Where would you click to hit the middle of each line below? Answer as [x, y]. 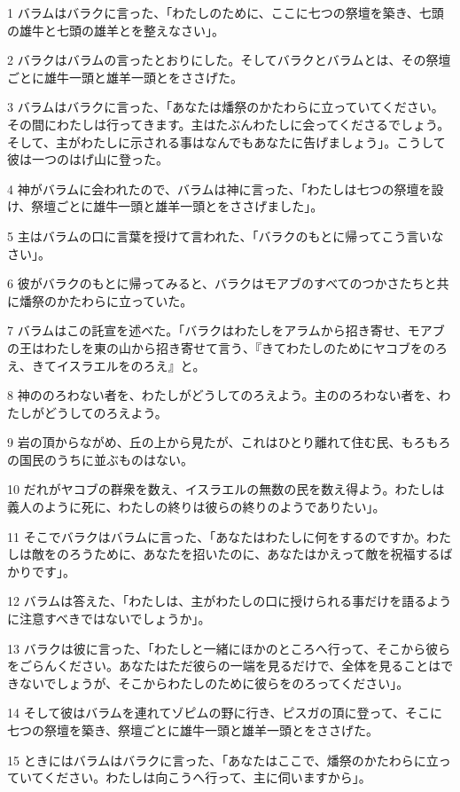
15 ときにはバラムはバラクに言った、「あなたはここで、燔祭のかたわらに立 [223, 760]
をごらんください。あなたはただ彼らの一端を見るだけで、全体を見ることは [224, 666]
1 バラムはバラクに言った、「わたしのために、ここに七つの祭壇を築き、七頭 [226, 12]
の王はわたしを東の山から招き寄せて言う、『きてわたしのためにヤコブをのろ [227, 347]
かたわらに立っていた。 [125, 300]
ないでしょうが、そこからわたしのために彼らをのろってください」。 [214, 682]
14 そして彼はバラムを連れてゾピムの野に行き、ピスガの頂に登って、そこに [225, 713]
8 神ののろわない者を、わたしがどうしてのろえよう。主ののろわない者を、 [223, 395]
